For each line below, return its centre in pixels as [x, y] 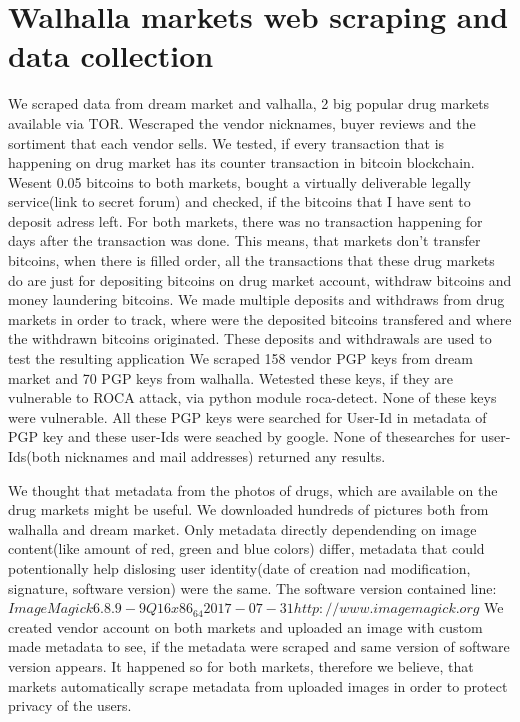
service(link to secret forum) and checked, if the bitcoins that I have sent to [239, 201]
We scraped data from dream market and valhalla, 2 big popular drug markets [249, 103]
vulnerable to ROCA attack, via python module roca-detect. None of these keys [252, 397]
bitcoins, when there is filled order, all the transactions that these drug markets [251, 260]
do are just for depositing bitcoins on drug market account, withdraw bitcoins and [260, 279]
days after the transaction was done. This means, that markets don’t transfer [244, 240]
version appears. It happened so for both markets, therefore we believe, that [241, 665]
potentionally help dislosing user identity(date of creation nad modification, [239, 567]
